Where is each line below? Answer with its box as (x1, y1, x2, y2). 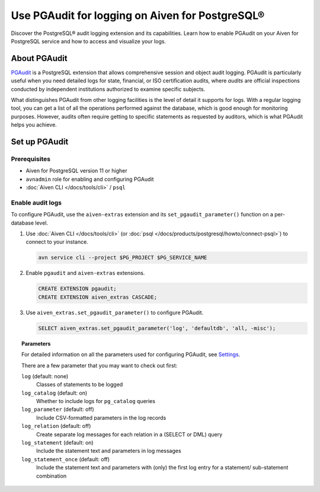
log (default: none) (21, 372, 69, 379)
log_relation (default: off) (21, 423, 91, 430)
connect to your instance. (25, 238, 88, 245)
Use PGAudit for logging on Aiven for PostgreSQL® (11, 9, 265, 22)
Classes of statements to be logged (36, 381, 123, 388)
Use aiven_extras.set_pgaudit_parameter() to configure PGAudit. (25, 309, 204, 316)
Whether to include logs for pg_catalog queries (36, 398, 155, 405)
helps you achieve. (11, 122, 57, 129)
